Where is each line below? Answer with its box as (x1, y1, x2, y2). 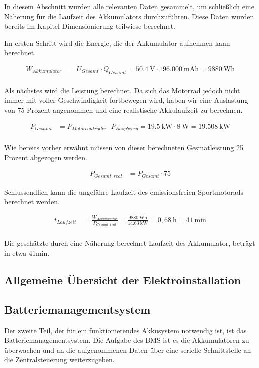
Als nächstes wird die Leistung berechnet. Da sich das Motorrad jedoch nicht (4, 85, 240, 95)
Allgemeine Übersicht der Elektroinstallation (4, 272, 241, 288)
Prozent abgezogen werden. (4, 152, 87, 162)
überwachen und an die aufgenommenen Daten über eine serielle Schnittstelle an (4, 344, 251, 355)
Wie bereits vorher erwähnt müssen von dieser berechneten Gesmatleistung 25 (4, 142, 243, 153)
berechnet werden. (4, 196, 60, 207)
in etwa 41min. (4, 248, 50, 258)
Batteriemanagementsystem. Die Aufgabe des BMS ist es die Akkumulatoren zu (4, 335, 249, 345)
